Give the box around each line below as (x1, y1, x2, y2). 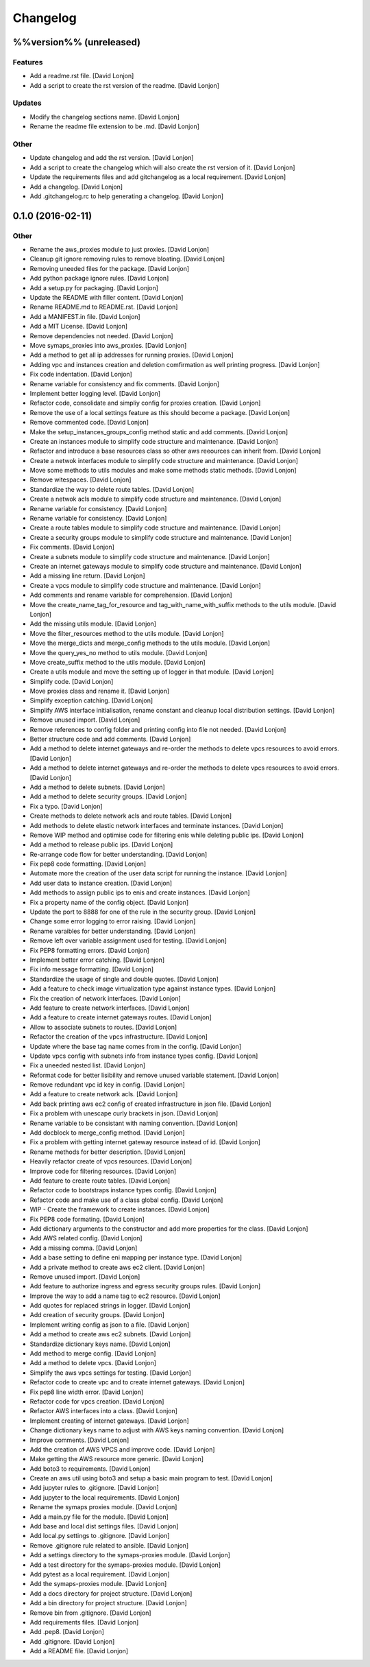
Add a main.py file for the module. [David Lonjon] (29, 1513, 169, 1521)
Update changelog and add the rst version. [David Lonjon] (29, 154, 194, 162)
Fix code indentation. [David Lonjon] (29, 370, 133, 379)
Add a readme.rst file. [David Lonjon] (29, 72, 134, 80)
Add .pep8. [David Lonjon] (29, 1628, 104, 1636)
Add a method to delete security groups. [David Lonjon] (29, 792, 188, 801)
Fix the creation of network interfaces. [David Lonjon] (29, 994, 181, 1002)
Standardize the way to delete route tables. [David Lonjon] (29, 485, 195, 493)
